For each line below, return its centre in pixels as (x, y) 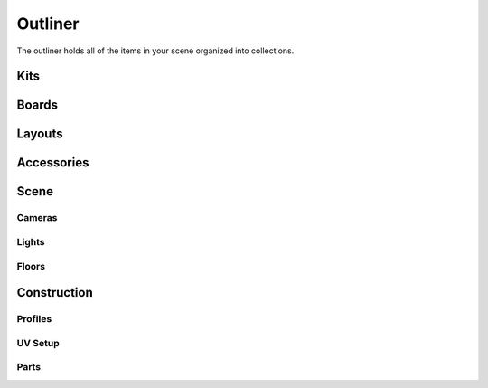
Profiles (34, 319)
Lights (31, 241)
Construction (55, 293)
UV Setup (38, 343)
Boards (38, 105)
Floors (31, 266)
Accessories (53, 163)
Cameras (37, 218)
